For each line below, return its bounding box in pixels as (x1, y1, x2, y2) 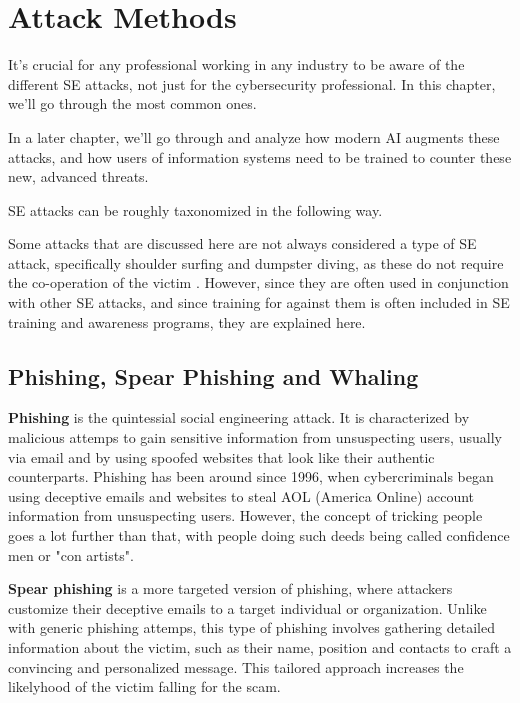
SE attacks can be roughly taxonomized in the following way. (8, 199, 383, 220)
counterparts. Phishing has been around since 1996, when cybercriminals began (8, 466, 494, 487)
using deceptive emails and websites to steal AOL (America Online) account (8, 485, 475, 506)
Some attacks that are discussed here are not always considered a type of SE (8, 233, 477, 254)
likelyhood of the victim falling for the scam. (8, 676, 281, 697)
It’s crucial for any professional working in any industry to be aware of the (8, 54, 465, 75)
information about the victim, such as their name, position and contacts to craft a (8, 636, 512, 657)
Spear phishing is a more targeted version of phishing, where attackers (8, 578, 453, 599)
